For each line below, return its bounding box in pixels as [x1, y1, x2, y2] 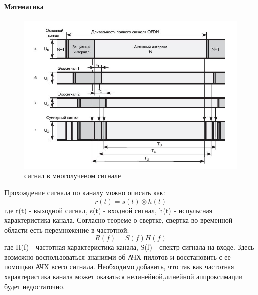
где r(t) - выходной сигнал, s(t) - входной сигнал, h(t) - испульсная [4, 205, 213, 215]
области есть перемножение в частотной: [4, 224, 129, 235]
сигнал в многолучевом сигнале [24, 170, 121, 181]
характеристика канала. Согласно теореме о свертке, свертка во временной [4, 215, 233, 225]
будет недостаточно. [4, 281, 65, 291]
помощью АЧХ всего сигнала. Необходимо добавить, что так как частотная [4, 261, 234, 272]
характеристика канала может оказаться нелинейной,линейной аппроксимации [4, 271, 243, 282]
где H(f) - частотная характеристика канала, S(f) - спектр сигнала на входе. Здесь [4, 242, 254, 252]
